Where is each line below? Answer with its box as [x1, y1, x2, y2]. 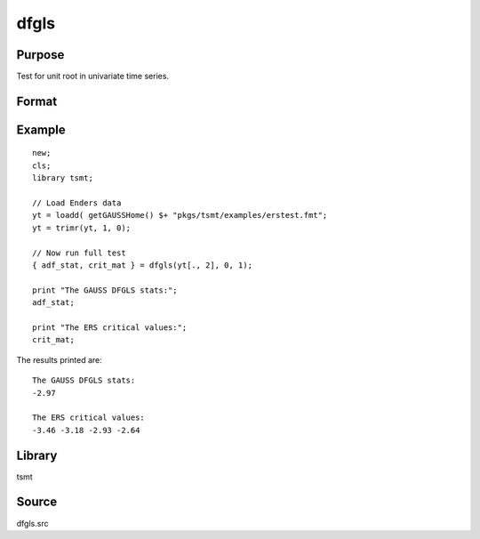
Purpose [16, 47, 65, 62]
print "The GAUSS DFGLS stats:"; [32, 285, 178, 295]
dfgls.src [16, 518, 49, 528]
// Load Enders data [32, 198, 122, 208]
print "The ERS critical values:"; [32, 322, 188, 333]
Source [16, 495, 58, 510]
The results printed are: [16, 354, 102, 365]
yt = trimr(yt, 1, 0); [32, 222, 132, 233]
